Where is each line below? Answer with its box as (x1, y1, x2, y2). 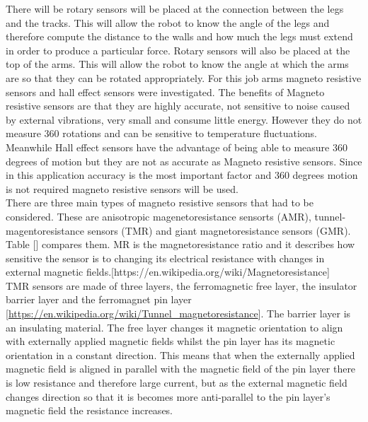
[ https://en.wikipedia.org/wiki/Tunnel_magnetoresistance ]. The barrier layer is (6, 306, 351, 321)
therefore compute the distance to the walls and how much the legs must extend (6, 29, 353, 44)
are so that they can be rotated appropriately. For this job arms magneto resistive (6, 70, 362, 85)
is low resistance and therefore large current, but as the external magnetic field (6, 375, 347, 390)
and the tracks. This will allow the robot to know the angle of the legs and (6, 15, 330, 30)
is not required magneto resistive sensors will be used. (6, 181, 238, 196)
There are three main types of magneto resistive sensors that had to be (6, 195, 314, 210)
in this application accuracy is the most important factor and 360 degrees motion (6, 168, 358, 182)
